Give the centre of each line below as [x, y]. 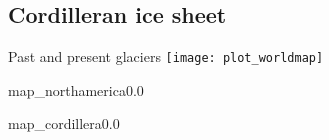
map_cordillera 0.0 [64, 123]
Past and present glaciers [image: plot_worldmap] [166, 56]
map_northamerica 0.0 [76, 89]
